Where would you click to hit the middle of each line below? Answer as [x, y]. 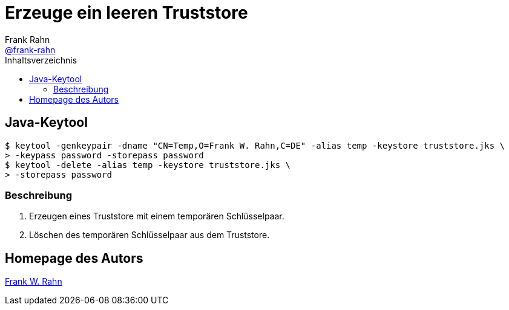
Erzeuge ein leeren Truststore [126, 13]
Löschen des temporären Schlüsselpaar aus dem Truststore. [149, 235]
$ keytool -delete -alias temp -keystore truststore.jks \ [148, 165]
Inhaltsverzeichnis [41, 60]
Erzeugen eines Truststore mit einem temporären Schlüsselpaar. [157, 216]
